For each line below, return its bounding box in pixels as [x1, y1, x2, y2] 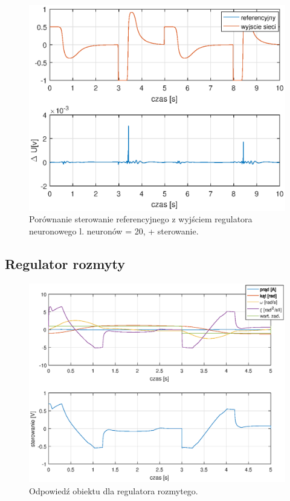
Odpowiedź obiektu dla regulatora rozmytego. [29, 484, 198, 497]
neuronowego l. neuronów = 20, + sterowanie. [29, 225, 199, 237]
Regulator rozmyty [5, 254, 125, 273]
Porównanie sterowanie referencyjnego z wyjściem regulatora [29, 213, 253, 225]
